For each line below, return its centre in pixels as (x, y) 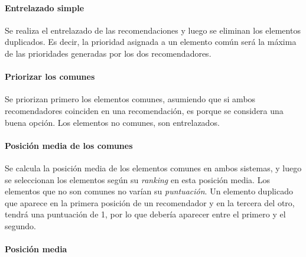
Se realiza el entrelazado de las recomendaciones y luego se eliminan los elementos (153, 30)
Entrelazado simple (45, 7)
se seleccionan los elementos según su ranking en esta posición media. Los (137, 179)
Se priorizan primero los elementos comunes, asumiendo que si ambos (130, 99)
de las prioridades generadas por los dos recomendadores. (108, 53)
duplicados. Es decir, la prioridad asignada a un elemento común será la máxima (151, 42)
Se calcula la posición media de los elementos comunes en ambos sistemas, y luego (153, 167)
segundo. (20, 225)
